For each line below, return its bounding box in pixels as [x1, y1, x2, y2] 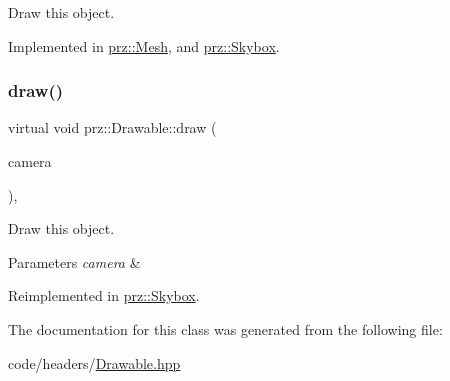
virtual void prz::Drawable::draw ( [8, 117, 217, 138]
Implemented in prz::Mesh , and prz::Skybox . [8, 35, 280, 56]
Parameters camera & [8, 251, 141, 272]
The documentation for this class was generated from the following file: [8, 318, 443, 339]
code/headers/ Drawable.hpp [8, 352, 181, 373]
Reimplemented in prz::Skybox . [8, 285, 200, 306]
